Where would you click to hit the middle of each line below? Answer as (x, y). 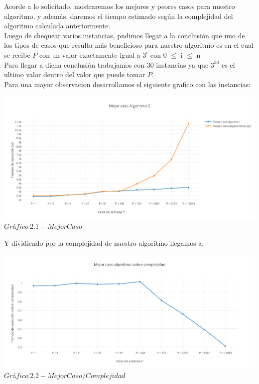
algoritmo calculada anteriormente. (57, 26)
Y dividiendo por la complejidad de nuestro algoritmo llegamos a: (104, 242)
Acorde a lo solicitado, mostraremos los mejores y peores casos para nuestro (120, 6)
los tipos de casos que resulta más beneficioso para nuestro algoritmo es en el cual (129, 45)
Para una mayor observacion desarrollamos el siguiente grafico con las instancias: (127, 84)
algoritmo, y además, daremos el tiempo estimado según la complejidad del (119, 16)
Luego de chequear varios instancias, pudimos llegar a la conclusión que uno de (125, 35)
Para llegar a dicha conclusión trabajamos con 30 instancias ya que (106, 64)
